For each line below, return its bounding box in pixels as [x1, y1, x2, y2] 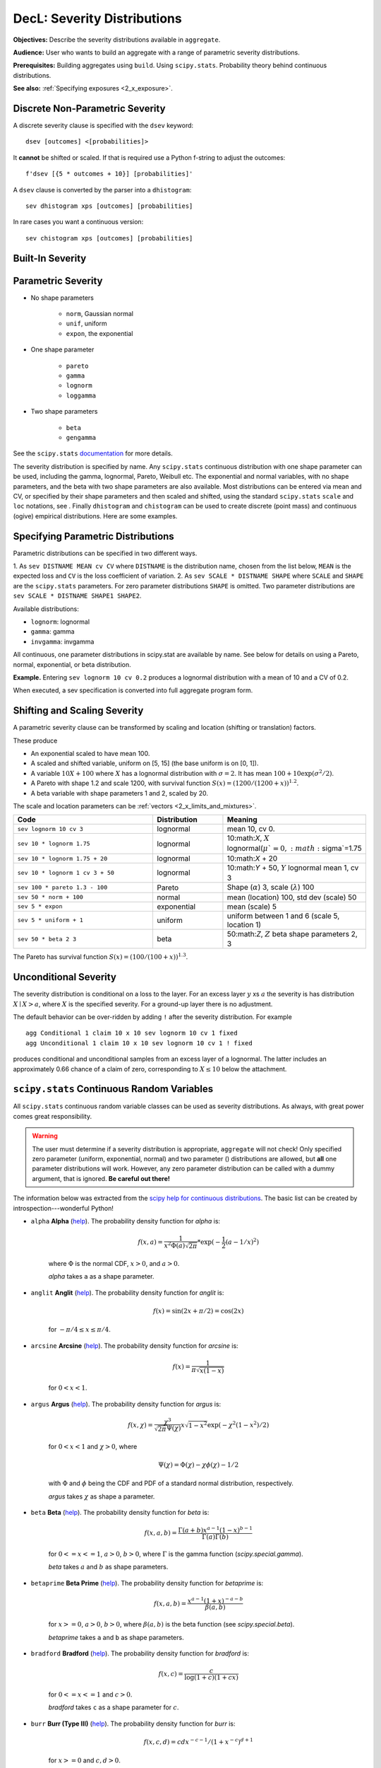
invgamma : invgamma [30, 637, 95, 646]
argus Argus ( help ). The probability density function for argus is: [30, 1400, 222, 1408]
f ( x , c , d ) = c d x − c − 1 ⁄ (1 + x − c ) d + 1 [143, 1737, 253, 1746]
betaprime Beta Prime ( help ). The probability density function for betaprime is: [30, 1578, 264, 1587]
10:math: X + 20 [226, 854, 278, 863]
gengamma [66, 434, 97, 441]
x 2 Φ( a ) [164, 1240, 186, 1250]
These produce [13, 736, 58, 745]
